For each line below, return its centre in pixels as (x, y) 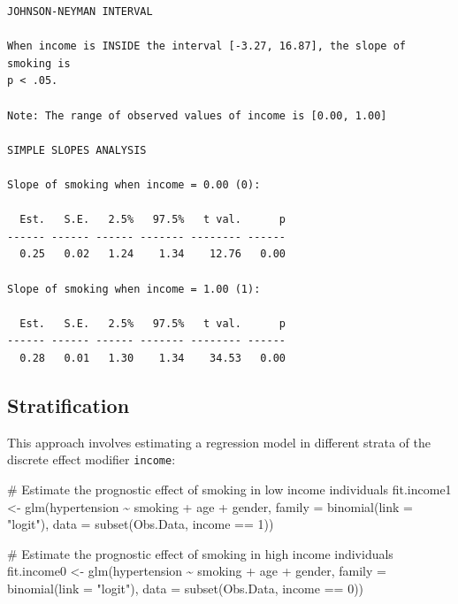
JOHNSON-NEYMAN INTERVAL (80, 11)
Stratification (69, 405)
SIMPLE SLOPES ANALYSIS (77, 150)
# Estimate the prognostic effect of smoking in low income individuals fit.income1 (229, 489)
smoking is (39, 63)
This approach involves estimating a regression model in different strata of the (219, 442)
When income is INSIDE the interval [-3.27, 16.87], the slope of (207, 46)
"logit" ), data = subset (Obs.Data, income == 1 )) (141, 524)
